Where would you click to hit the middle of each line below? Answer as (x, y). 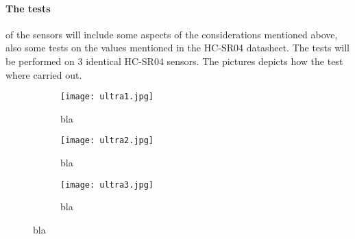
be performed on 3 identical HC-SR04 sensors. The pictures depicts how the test (174, 61)
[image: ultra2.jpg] (107, 141)
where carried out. (44, 74)
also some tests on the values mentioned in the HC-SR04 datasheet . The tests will (178, 48)
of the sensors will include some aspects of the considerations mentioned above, (172, 34)
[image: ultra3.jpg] (107, 185)
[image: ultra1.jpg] (107, 97)
